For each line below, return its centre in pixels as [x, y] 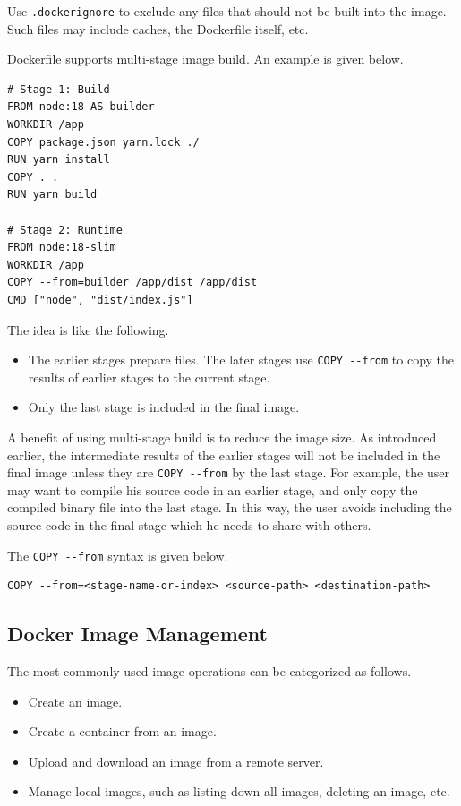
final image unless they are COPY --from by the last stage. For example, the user [228, 472]
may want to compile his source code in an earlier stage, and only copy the [213, 489]
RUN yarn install [59, 160]
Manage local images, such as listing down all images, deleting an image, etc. [239, 791]
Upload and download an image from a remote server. [176, 761]
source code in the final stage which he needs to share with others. [189, 525]
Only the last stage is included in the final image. [164, 407]
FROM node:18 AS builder [81, 107]
